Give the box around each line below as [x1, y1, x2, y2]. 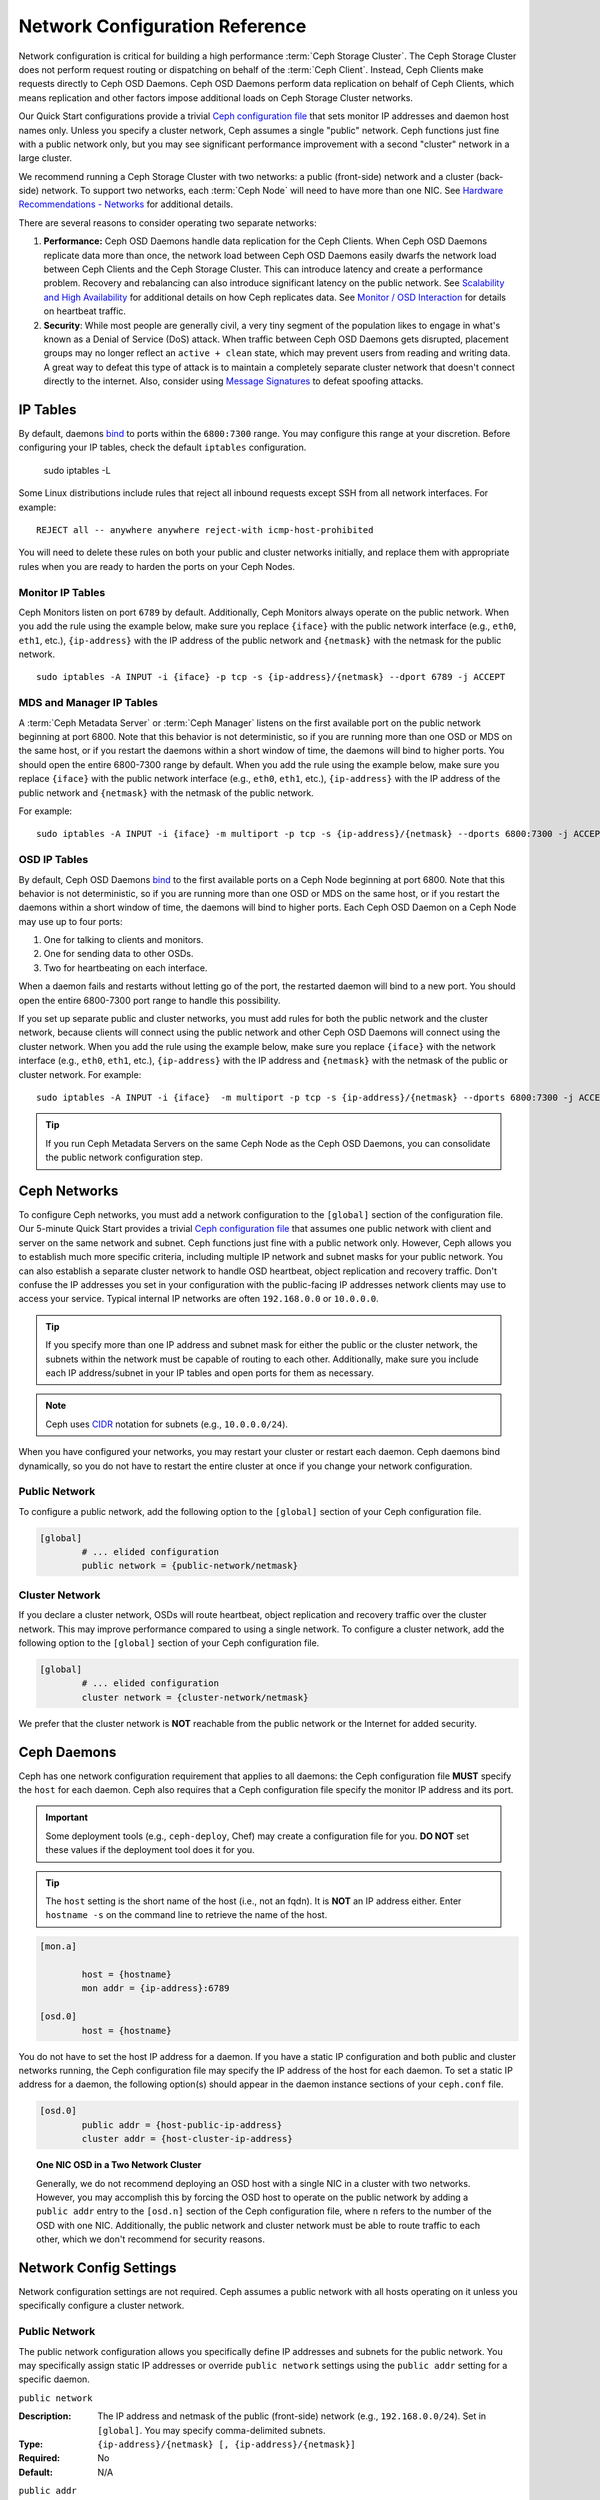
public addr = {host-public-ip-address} [81, 2119, 283, 2130]
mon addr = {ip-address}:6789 [81, 1983, 230, 1994]
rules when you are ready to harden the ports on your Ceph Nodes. [18, 560, 295, 572]
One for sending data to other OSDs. [43, 948, 194, 960]
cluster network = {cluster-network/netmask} [81, 1691, 309, 1703]
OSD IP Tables [18, 853, 89, 867]
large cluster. [18, 152, 73, 164]
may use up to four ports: [18, 915, 124, 927]
